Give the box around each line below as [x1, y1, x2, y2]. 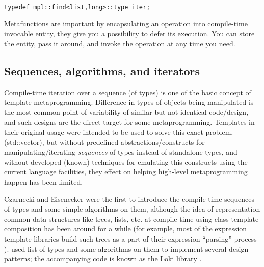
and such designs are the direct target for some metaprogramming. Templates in [4, 116, 255, 127]
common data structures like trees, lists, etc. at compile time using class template [4, 213, 259, 224]
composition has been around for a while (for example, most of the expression [4, 223, 247, 234]
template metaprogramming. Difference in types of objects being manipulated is [4, 97, 254, 107]
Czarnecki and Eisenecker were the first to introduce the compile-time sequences [4, 193, 255, 204]
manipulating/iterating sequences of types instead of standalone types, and [4, 146, 237, 157]
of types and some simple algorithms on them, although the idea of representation [4, 203, 260, 214]
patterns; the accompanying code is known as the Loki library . [4, 253, 202, 264]
